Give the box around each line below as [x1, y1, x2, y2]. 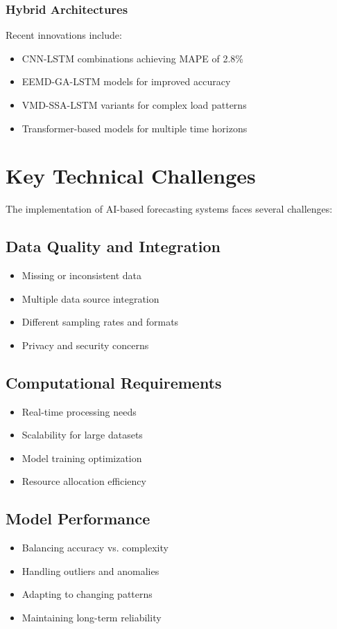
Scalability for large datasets [21, 427, 143, 442]
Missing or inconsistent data [21, 268, 142, 283]
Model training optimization [21, 450, 142, 465]
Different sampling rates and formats [21, 314, 179, 329]
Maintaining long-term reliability [21, 610, 162, 625]
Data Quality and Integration [6, 236, 221, 257]
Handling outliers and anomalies [21, 563, 159, 578]
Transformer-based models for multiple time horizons [21, 121, 248, 135]
